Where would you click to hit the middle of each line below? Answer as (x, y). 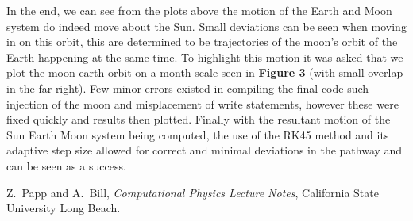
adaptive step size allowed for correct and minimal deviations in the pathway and (205, 150)
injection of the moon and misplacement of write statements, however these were (203, 103)
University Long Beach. (64, 208)
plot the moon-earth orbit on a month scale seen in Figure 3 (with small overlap (205, 72)
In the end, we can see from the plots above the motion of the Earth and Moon (199, 10)
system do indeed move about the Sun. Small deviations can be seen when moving (206, 26)
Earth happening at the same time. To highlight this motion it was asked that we (205, 57)
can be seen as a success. (66, 165)
